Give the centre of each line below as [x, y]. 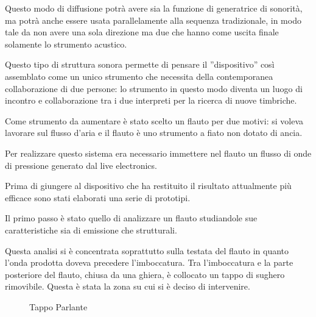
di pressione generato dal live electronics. [81, 165]
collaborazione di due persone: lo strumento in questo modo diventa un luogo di [154, 88]
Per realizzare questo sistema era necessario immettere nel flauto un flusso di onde [158, 153]
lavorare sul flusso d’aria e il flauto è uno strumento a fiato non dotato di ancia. [154, 133]
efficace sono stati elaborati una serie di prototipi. [98, 197]
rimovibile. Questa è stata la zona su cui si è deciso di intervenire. [128, 286]
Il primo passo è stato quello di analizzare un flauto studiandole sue [131, 218]
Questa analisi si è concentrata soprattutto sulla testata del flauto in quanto [147, 250]
